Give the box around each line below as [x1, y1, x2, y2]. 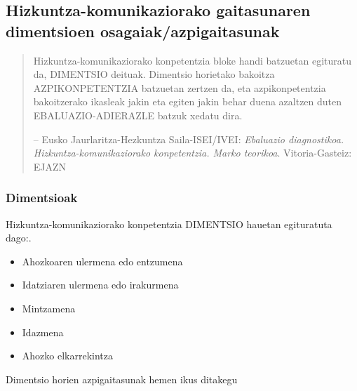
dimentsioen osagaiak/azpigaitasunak [6, 20, 280, 41]
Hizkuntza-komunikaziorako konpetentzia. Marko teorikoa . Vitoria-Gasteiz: [33, 145, 352, 160]
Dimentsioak [6, 189, 78, 206]
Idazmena [22, 324, 64, 339]
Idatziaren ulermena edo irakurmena [22, 277, 179, 292]
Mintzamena [22, 300, 76, 315]
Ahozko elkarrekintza [22, 348, 113, 363]
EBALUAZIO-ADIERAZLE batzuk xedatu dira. [33, 107, 243, 122]
